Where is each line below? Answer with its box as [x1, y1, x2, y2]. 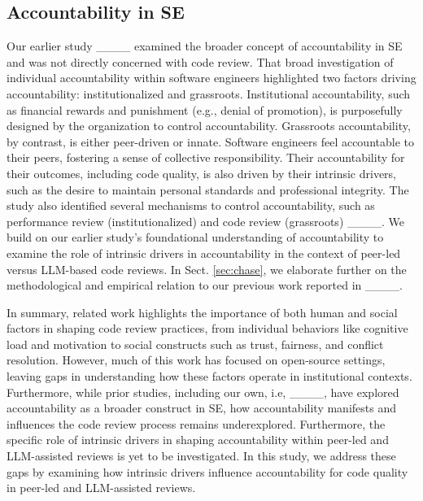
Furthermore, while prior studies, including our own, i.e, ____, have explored [7, 383, 399, 400]
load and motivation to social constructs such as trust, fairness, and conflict [7, 335, 384, 352]
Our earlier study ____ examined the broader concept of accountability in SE [7, 37, 403, 54]
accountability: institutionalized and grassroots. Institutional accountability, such [7, 85, 411, 102]
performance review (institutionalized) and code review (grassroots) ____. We [7, 212, 404, 229]
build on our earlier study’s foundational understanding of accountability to [7, 229, 384, 246]
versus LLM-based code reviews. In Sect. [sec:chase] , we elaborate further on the [7, 260, 407, 277]
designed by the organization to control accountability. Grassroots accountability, [7, 117, 411, 134]
